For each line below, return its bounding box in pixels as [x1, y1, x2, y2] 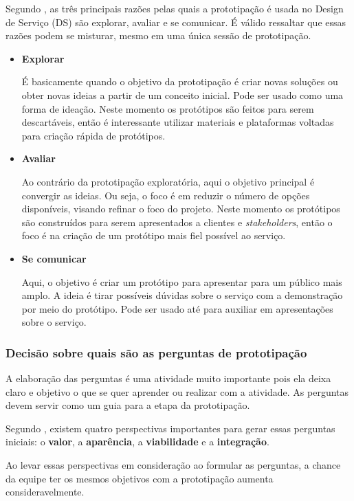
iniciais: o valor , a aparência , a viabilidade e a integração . [5, 434, 269, 449]
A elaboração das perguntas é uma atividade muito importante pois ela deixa [5, 371, 331, 386]
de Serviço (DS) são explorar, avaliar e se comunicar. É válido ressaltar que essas [5, 14, 346, 29]
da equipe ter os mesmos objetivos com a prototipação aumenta [5, 471, 274, 485]
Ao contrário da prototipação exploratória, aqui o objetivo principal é [21, 174, 315, 188]
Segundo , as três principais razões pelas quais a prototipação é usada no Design [5, 1, 344, 15]
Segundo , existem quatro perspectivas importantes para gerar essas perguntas [5, 421, 335, 435]
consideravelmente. [5, 485, 85, 499]
